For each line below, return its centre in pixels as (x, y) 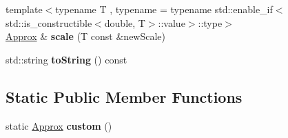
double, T (125, 22)
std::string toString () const (66, 59)
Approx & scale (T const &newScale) (86, 36)
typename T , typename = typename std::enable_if (164, 9)
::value (172, 22)
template (24, 9)
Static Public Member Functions (124, 96)
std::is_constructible (49, 22)
